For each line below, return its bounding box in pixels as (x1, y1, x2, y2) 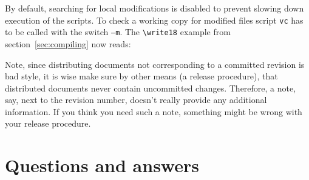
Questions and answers (5, 153, 199, 178)
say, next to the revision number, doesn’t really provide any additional (5, 93, 267, 106)
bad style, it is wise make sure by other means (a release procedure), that (5, 70, 278, 82)
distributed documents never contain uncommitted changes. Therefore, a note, (5, 81, 296, 94)
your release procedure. (5, 117, 91, 130)
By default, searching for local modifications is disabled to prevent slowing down (5, 2, 304, 14)
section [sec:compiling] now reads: (5, 37, 131, 50)
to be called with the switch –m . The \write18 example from (5, 25, 231, 38)
